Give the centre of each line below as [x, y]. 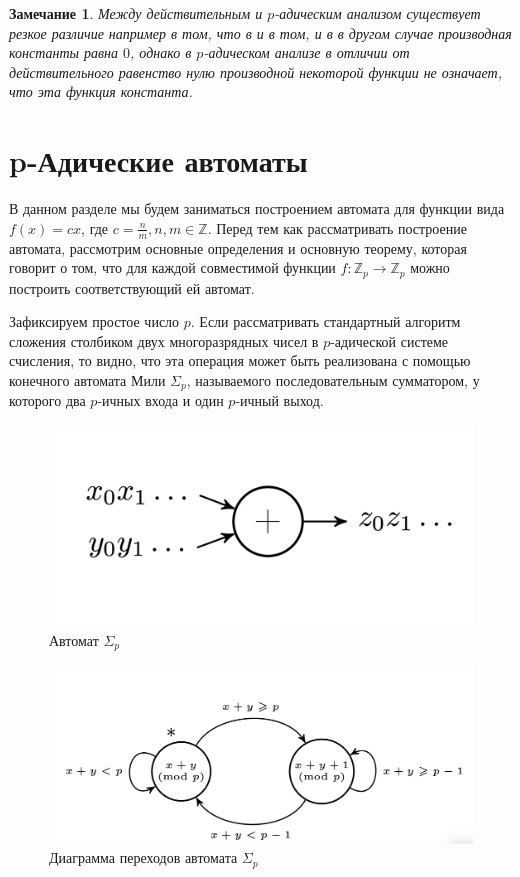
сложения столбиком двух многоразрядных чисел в [164, 340]
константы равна [64, 52]
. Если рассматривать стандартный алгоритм [325, 321]
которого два [47, 400]
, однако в [161, 52]
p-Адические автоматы [158, 160]
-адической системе [389, 340]
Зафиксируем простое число [94, 321]
